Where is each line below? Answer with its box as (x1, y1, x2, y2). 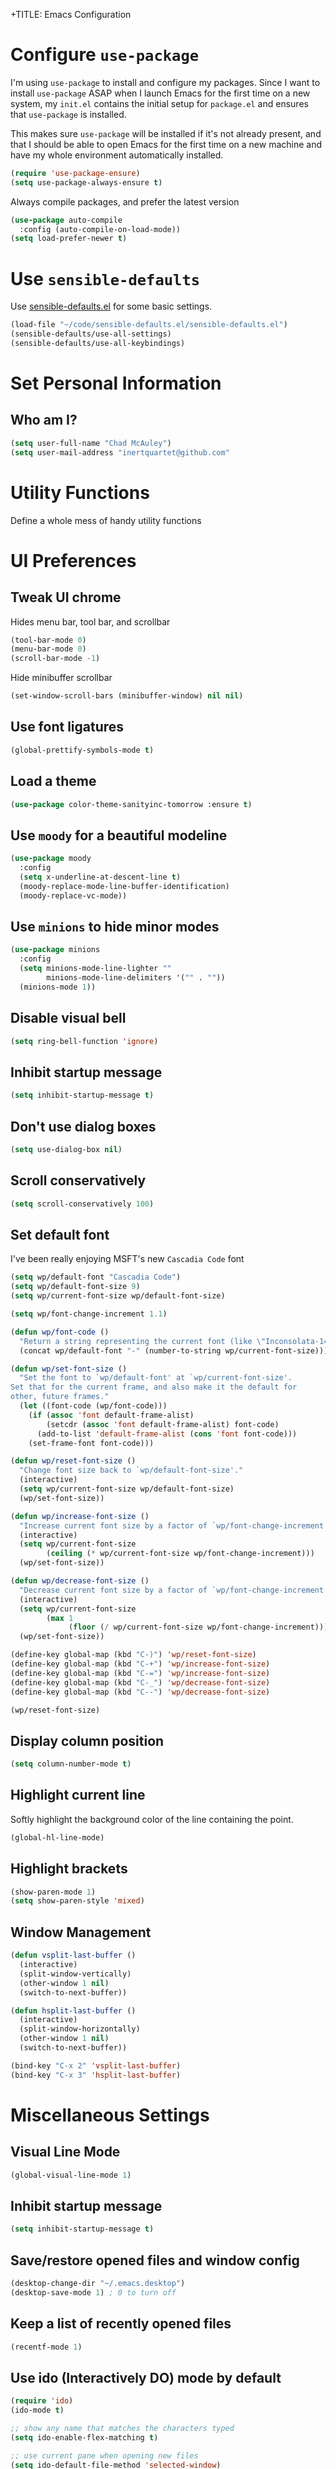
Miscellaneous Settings (10, 2104, 210, 2126)
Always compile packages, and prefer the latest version (10, 195, 240, 208)
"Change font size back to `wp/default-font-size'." (19, 1465, 244, 1476)
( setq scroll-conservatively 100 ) (10, 1199, 155, 1209)
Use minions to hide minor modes (10, 919, 220, 936)
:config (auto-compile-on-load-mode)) (19, 224, 182, 234)
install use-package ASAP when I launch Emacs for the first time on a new (10, 87, 311, 99)
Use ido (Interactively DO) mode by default (10, 2369, 282, 2386)
